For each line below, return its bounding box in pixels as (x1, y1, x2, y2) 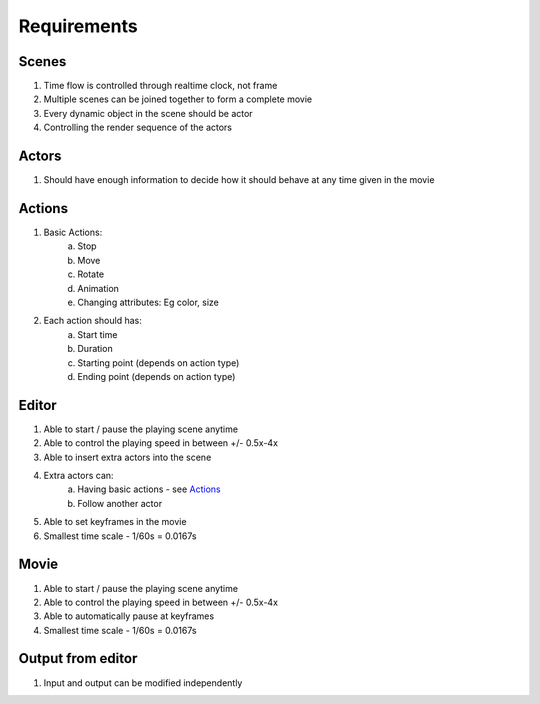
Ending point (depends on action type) (77, 370, 236, 382)
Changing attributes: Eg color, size (77, 296, 219, 308)
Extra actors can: (43, 470, 114, 482)
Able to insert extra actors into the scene (43, 451, 212, 463)
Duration (77, 343, 114, 355)
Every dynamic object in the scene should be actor (43, 107, 254, 119)
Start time (77, 328, 118, 340)
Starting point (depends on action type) (77, 356, 240, 369)
